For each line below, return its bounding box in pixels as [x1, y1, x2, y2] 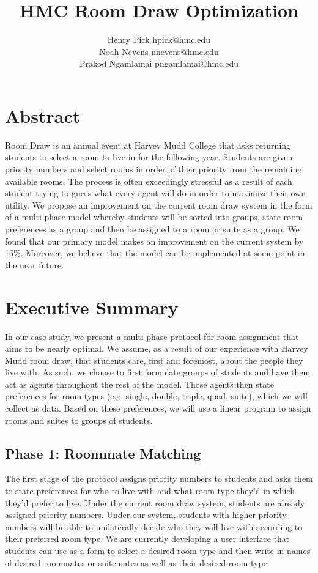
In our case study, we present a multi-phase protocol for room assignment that [5, 330, 299, 342]
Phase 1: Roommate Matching [5, 443, 201, 462]
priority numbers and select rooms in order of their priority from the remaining [5, 163, 302, 176]
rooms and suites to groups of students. [5, 413, 153, 426]
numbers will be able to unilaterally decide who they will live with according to [5, 520, 303, 533]
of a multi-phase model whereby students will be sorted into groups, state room [5, 210, 303, 223]
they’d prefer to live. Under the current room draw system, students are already [5, 496, 305, 509]
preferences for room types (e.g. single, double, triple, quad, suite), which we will [5, 390, 308, 402]
